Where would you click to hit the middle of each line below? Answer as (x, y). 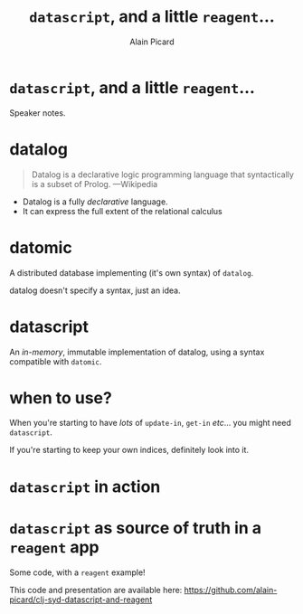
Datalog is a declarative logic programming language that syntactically (162, 175)
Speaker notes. (38, 113)
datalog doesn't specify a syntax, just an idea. (95, 290)
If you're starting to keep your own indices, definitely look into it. (129, 450)
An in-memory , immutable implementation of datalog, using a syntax (137, 352)
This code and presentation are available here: (96, 590)
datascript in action (85, 486)
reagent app (54, 547)
